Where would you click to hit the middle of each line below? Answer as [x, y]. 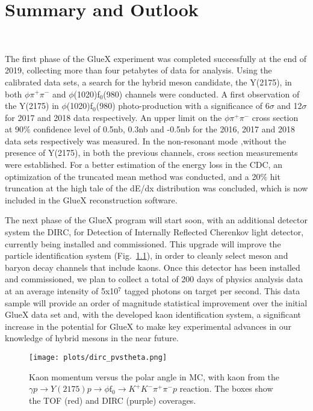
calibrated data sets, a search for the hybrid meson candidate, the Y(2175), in [148, 82]
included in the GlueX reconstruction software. [91, 199]
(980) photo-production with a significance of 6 [183, 106]
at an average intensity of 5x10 [62, 291]
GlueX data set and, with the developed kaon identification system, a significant [153, 314]
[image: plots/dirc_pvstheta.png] [98, 357]
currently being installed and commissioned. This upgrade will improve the [143, 243]
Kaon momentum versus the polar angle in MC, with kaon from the [154, 376]
